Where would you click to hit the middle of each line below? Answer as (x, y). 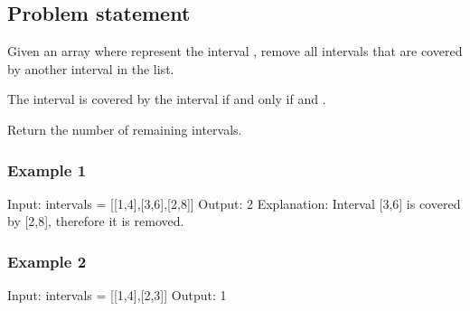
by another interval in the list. (91, 68)
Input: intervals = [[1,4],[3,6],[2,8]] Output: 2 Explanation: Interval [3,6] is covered (234, 203)
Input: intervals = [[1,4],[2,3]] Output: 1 (117, 295)
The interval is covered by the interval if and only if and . (167, 99)
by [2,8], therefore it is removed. (96, 221)
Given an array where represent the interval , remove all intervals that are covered (235, 51)
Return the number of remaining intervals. (125, 129)
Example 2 (47, 261)
